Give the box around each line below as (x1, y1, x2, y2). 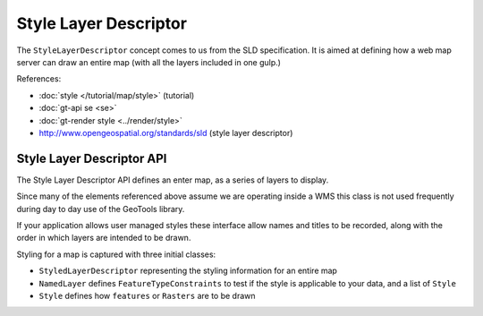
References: (16, 73, 62, 84)
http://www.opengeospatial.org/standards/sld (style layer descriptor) (38, 127, 293, 138)
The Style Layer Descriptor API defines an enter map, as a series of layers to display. (16, 175, 329, 185)
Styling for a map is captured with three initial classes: (16, 249, 216, 260)
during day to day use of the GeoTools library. (16, 203, 185, 214)
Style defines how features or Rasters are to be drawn (38, 290, 256, 301)
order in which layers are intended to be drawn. (16, 233, 191, 243)
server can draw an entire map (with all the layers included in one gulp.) (16, 56, 282, 67)
